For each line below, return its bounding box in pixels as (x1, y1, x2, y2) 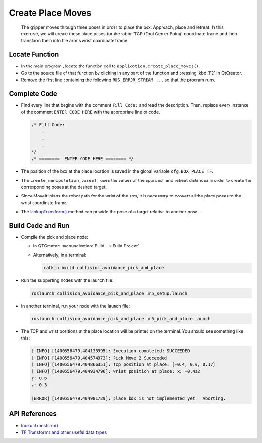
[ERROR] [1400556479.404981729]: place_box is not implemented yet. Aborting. (31, 395, 226, 401)
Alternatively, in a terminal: (33, 252, 87, 258)
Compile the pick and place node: (21, 234, 88, 240)
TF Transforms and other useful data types (21, 429, 107, 435)
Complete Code (9, 89, 58, 98)
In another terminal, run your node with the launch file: (21, 303, 130, 309)
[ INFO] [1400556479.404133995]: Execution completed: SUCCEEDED (31, 348, 190, 354)
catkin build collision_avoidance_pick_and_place (43, 265, 164, 270)
